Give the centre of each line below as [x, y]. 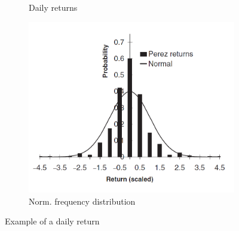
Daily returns [53, 7]
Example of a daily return [52, 221]
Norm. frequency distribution [82, 201]
